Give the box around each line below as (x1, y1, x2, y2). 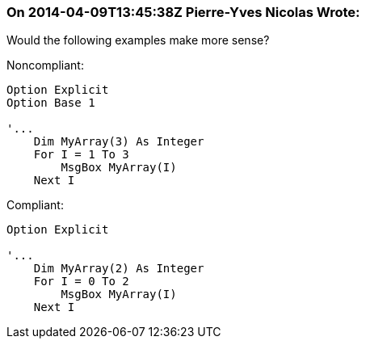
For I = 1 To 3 (33, 148, 129, 162)
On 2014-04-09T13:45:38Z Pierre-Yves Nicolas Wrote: (6, 4, 360, 20)
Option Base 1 (6, 96, 95, 110)
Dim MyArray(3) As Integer (33, 135, 204, 149)
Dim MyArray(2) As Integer (33, 262, 204, 276)
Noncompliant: (6, 58, 84, 73)
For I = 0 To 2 (33, 275, 129, 288)
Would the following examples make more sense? (6, 33, 270, 48)
